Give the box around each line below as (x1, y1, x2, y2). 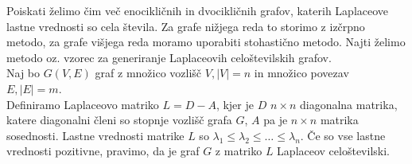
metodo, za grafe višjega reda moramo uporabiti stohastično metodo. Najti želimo (6, 33, 406, 50)
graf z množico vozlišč (95, 64, 202, 81)
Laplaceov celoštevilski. (277, 143, 390, 159)
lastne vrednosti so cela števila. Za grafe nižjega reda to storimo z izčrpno (6, 18, 365, 34)
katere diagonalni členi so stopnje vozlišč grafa (6, 111, 232, 128)
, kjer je (216, 96, 254, 112)
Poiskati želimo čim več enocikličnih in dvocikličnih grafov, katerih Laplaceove (6, 2, 389, 18)
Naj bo (6, 64, 41, 81)
